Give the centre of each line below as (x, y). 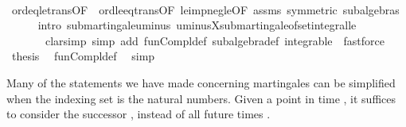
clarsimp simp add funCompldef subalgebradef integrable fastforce (215, 40)
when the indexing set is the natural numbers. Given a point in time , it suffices (201, 98)
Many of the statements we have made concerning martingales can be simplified (201, 82)
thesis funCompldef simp (83, 56)
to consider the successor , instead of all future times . (139, 114)
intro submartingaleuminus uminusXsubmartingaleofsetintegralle (197, 25)
